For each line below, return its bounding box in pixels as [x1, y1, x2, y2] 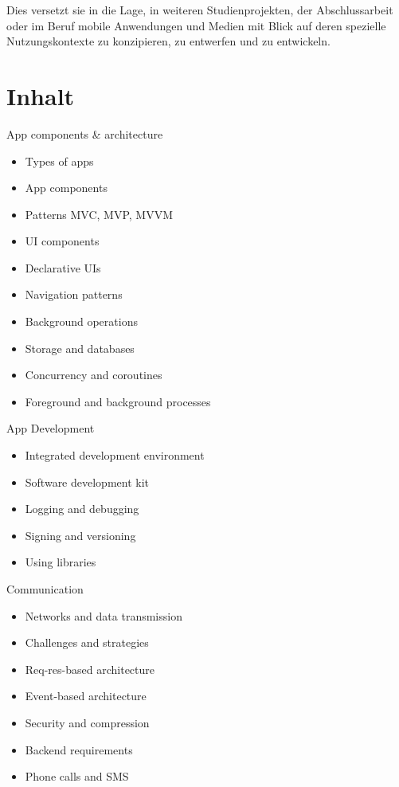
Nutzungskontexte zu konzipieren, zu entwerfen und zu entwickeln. [6, 33, 331, 49]
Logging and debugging [25, 500, 139, 517]
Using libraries [25, 554, 96, 570]
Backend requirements [25, 741, 133, 758]
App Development [6, 420, 95, 437]
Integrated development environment [25, 447, 205, 464]
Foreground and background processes [25, 393, 211, 409]
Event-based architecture [25, 687, 147, 704]
